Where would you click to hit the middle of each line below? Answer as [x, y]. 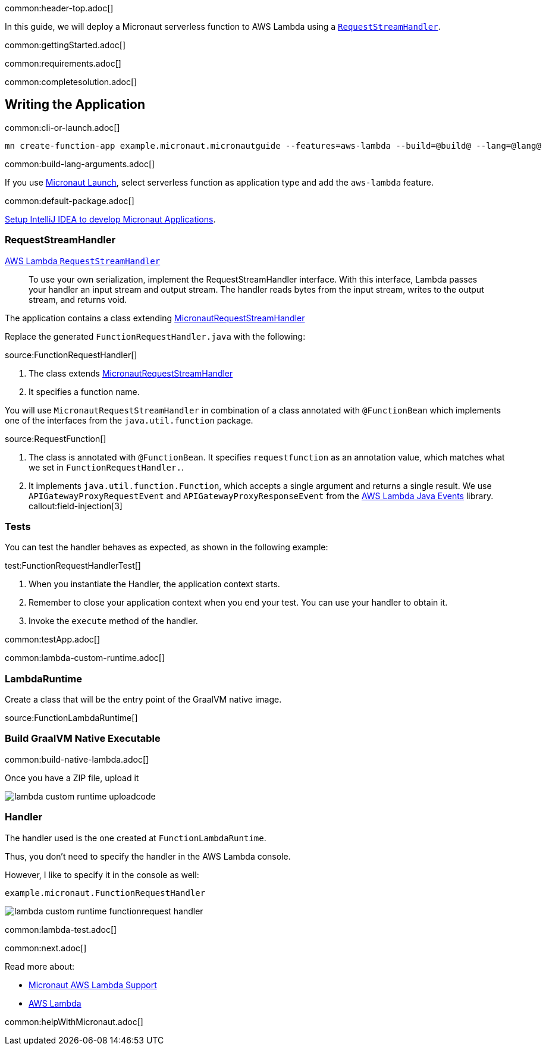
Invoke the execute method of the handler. [113, 621]
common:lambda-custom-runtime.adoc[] [85, 658]
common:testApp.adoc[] [53, 640]
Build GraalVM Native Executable [83, 739]
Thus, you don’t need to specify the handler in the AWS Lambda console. [148, 856]
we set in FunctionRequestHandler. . [106, 467]
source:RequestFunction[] [56, 438]
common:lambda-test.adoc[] [61, 929]
